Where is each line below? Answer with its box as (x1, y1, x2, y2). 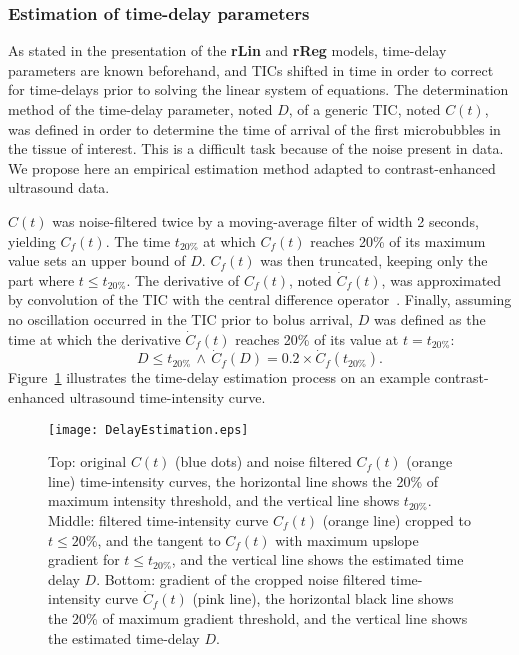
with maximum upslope (275, 529, 419, 550)
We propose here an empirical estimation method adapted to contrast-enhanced (8, 157, 496, 178)
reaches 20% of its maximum (310, 230, 486, 251)
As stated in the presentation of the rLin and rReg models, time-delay (8, 40, 447, 61)
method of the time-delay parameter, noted (8, 99, 273, 119)
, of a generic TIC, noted (288, 99, 441, 119)
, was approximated (381, 269, 502, 290)
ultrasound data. (8, 177, 110, 198)
